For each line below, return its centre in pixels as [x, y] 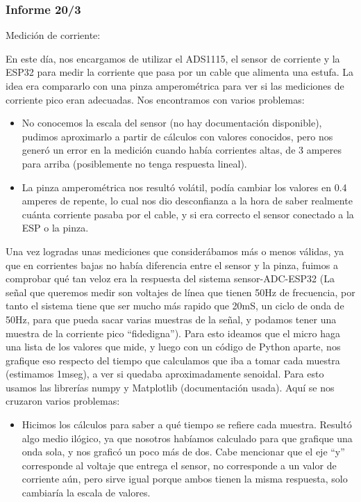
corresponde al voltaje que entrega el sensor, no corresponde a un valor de [179, 465]
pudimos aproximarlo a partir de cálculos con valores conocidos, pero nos [177, 136]
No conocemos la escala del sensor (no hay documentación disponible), [172, 123]
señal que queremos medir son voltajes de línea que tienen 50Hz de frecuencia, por [180, 292]
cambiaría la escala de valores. [86, 493]
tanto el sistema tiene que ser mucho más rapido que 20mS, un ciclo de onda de [175, 306]
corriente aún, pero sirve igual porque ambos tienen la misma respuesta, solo [185, 479]
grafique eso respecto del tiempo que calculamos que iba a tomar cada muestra [173, 360]
